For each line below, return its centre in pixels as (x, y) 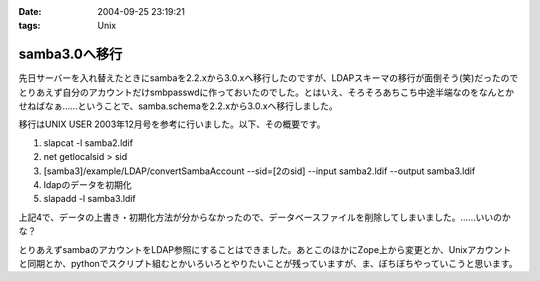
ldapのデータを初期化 (87, 185)
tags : (29, 26)
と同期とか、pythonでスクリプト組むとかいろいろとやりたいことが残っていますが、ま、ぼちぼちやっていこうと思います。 (268, 263)
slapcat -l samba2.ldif (88, 142)
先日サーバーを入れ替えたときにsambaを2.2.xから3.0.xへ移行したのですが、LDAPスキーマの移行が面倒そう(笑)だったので (268, 78)
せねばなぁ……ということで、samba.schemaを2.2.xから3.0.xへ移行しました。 (178, 106)
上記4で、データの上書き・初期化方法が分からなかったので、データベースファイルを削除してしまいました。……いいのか (264, 217)
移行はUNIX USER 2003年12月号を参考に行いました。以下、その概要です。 (172, 124)
